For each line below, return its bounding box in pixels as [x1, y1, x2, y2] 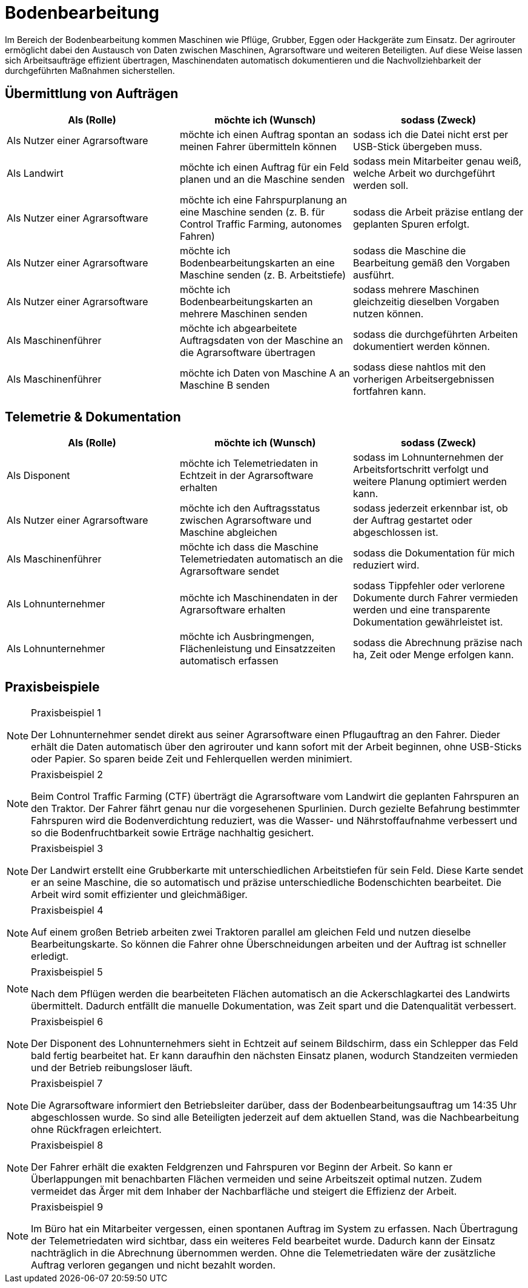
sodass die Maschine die [352, 244, 466, 257]
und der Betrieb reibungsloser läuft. [31, 1062, 193, 1074]
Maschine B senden [179, 378, 270, 391]
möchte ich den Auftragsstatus [179, 502, 320, 515]
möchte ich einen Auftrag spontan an [179, 128, 349, 140]
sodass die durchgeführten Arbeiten [352, 328, 518, 340]
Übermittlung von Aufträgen [5, 86, 179, 102]
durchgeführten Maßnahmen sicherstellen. [5, 65, 175, 76]
